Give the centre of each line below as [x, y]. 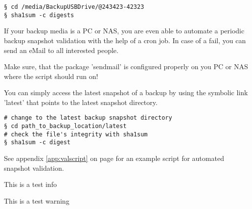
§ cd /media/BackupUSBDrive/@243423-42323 [74, 7]
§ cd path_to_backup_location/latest [65, 126]
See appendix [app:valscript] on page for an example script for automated [114, 158]
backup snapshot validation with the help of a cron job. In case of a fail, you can [125, 40]
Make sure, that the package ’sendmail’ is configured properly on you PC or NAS [126, 66]
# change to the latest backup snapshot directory [88, 118]
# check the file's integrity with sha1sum [76, 134]
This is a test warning [37, 200]
